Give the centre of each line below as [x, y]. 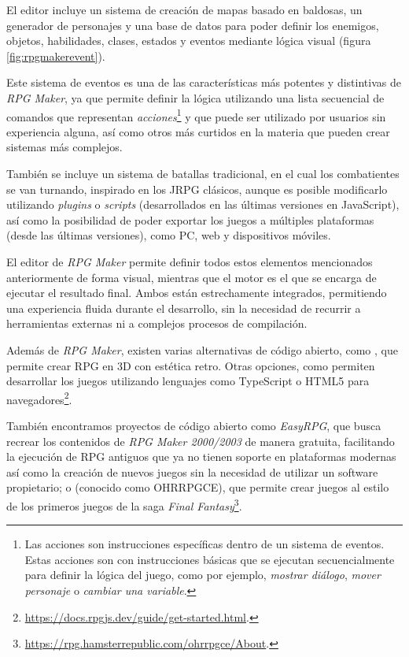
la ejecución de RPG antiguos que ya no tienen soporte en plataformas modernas [201, 457]
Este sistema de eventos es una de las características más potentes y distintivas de [204, 82]
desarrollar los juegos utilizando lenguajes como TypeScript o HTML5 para [188, 381]
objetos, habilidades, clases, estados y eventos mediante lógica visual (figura [189, 41]
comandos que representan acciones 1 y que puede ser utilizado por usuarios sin [196, 115]
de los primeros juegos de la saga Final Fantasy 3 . [124, 504]
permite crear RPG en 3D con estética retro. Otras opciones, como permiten [191, 365]
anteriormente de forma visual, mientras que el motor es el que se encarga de [192, 277]
